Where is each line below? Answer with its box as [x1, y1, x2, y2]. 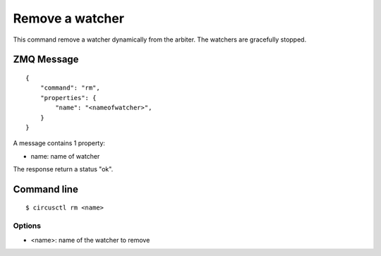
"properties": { [40, 94, 97, 102]
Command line [13, 183, 79, 195]
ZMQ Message [13, 54, 79, 66]
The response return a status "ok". [13, 165, 114, 173]
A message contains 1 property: [13, 139, 106, 147]
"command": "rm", [40, 84, 100, 92]
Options [13, 221, 42, 231]
